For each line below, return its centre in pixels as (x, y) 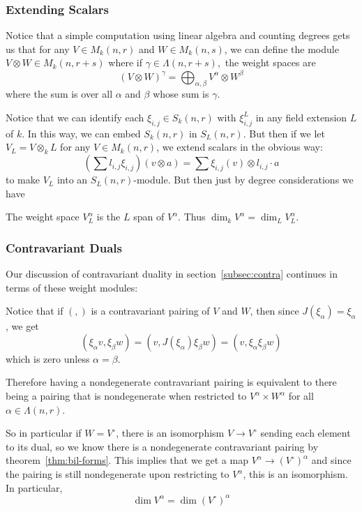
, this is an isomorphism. (295, 474)
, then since (274, 311)
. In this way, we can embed (81, 133)
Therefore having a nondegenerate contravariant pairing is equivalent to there (171, 382)
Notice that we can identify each (75, 117)
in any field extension (301, 117)
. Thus (192, 217)
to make (23, 180)
